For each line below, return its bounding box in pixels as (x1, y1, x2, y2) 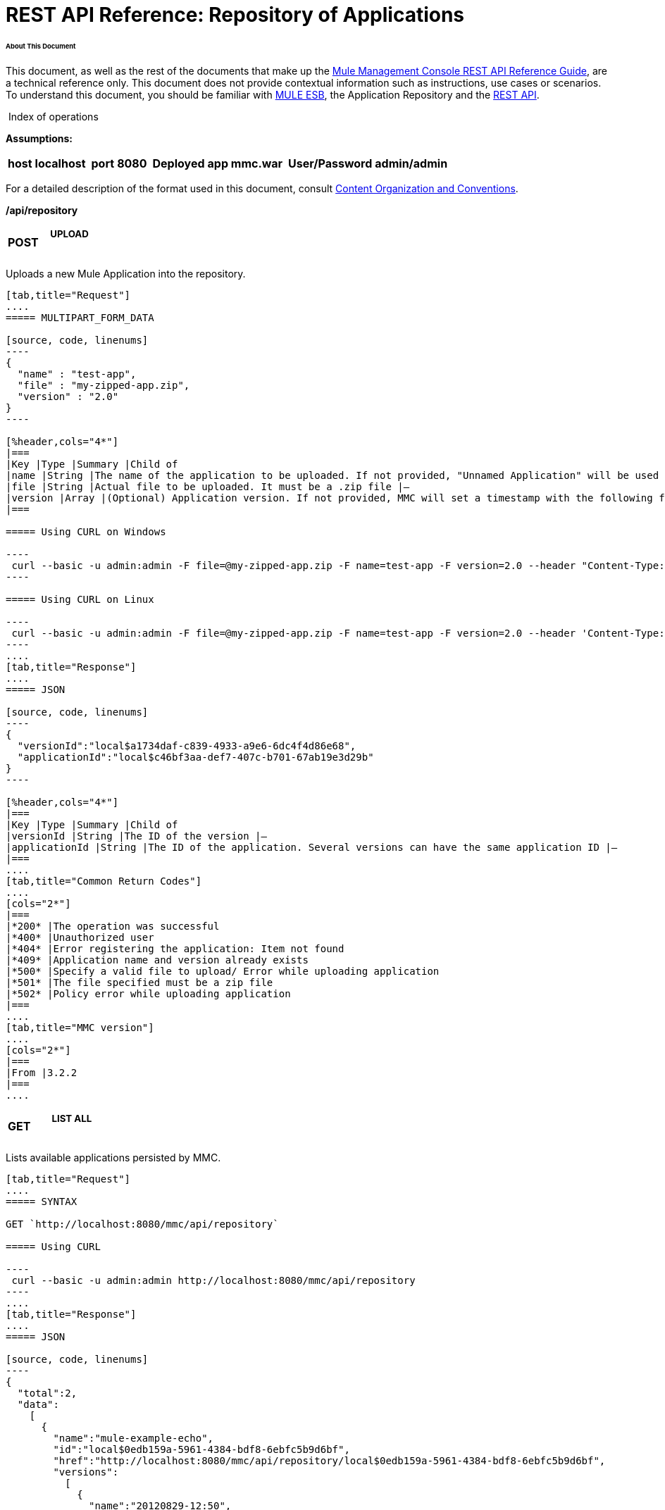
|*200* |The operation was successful (6, 920, 220, 932)
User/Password (288, 156, 373, 171)
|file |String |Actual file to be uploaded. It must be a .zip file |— (6, 480, 410, 492)
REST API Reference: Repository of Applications (6, 2, 465, 27)
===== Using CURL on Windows (6, 525, 166, 537)
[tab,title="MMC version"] (6, 1021, 154, 1033)
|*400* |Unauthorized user (6, 931, 154, 943)
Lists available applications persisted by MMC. (6, 1151, 221, 1163)
